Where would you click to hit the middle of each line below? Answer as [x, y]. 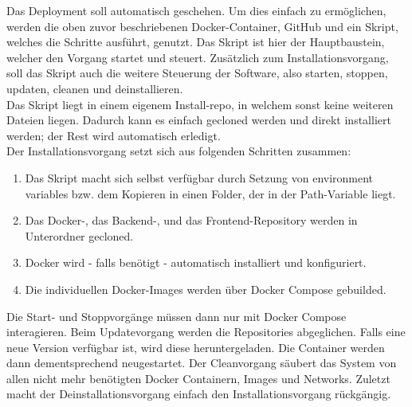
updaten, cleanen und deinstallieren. [95, 88]
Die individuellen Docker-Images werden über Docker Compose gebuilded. [206, 289]
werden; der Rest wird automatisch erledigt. [114, 135]
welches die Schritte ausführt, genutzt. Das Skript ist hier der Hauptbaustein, [196, 42]
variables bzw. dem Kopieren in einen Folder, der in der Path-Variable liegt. [210, 193]
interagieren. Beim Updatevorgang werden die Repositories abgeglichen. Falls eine [206, 332]
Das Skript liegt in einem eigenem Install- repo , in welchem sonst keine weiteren [200, 104]
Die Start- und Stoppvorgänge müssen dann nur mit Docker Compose [177, 316]
